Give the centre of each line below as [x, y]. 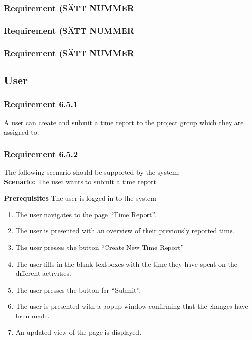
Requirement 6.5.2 [41, 153]
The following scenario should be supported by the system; [92, 171]
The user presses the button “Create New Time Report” [100, 247]
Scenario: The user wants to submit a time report [80, 181]
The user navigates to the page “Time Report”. [86, 214]
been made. [32, 315]
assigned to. [21, 132]
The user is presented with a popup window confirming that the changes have [132, 306]
